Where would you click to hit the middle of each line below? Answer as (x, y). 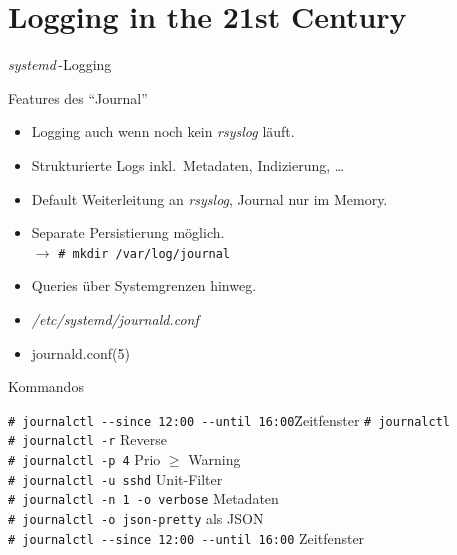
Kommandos (46, 386)
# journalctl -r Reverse (88, 439)
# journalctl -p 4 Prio (84, 459)
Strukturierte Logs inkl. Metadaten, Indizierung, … (188, 164)
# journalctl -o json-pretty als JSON (136, 518)
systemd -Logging (60, 64)
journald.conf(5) (80, 352)
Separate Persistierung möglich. (128, 232)
